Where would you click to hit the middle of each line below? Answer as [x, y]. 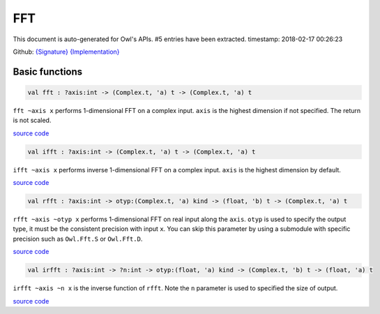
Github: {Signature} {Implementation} [66, 52]
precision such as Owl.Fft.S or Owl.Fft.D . [78, 239]
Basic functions [48, 72]
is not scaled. [32, 120]
